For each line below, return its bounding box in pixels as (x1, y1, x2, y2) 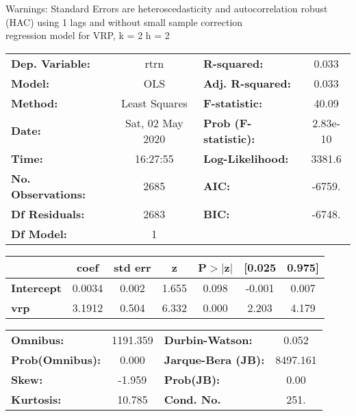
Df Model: (11, 225, 67, 242)
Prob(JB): (164, 371, 220, 387)
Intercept (11, 279, 62, 296)
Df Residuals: (11, 205, 85, 222)
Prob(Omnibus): (11, 351, 101, 367)
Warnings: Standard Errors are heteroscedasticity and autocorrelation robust (5, 1, 328, 15)
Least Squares (120, 94, 188, 111)
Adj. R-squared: (203, 75, 291, 91)
